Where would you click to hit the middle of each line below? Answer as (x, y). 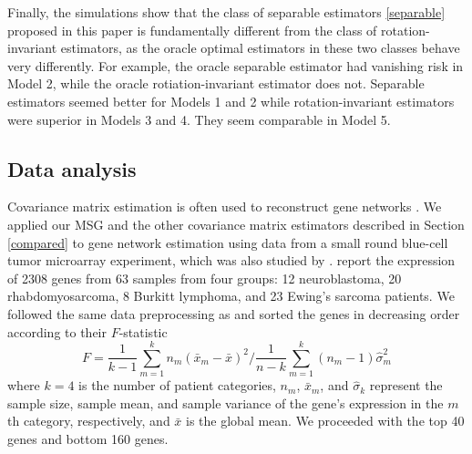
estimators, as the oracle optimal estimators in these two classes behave (260, 48)
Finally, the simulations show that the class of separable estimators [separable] (226, 12)
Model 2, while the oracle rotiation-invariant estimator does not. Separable (216, 83)
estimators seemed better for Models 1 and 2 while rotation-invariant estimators (231, 101)
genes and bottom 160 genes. (88, 439)
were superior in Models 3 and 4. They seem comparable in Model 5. (199, 119)
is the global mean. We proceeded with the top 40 (325, 421)
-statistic (143, 331)
